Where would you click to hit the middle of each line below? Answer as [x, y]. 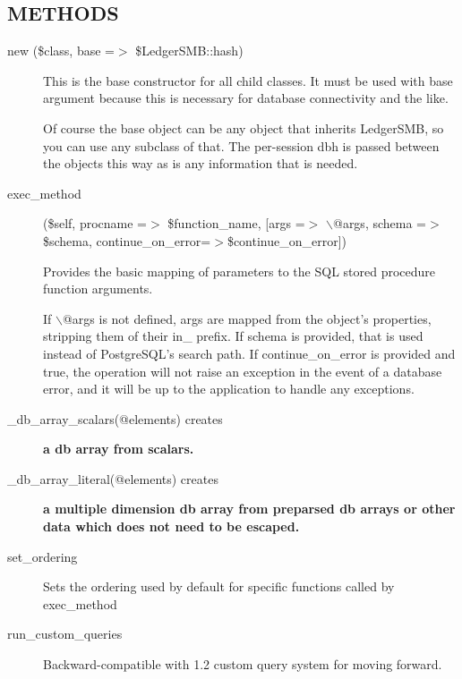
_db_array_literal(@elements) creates [113, 478]
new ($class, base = [61, 51]
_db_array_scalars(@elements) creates [115, 418]
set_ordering [43, 556]
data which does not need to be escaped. [171, 526]
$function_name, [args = [236, 223]
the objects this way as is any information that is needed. [201, 163]
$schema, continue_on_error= [127, 240]
